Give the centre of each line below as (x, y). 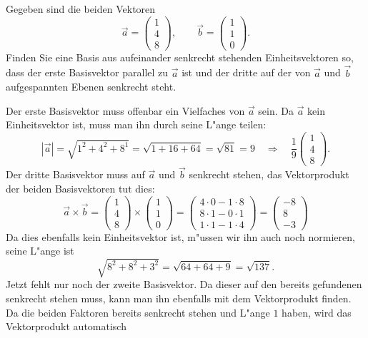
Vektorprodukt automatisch (66, 326)
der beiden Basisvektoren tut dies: (80, 188)
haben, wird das (317, 312)
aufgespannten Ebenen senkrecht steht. (91, 87)
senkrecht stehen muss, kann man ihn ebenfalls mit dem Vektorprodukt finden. (179, 298)
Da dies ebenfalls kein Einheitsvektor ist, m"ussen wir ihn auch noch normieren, (180, 236)
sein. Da (276, 110)
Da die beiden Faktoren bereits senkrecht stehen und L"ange (138, 312)
